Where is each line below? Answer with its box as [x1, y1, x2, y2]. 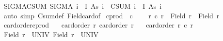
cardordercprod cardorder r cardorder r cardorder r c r [3, 20, 193, 30]
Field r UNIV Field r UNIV [3, 29, 98, 39]
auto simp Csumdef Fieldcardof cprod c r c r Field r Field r [3, 10, 220, 20]
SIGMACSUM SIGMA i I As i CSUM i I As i [3, 1, 162, 11]
